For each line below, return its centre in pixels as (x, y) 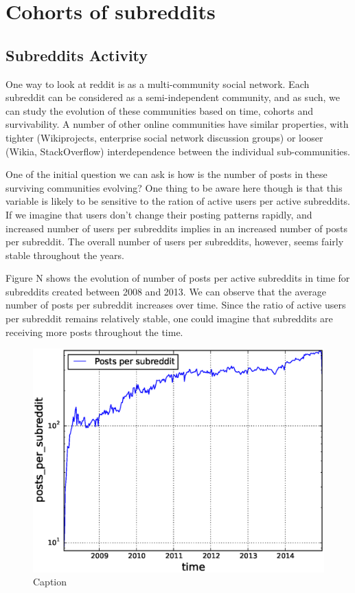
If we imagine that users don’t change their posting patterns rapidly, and (159, 214)
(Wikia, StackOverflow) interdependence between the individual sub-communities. (178, 151)
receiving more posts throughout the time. (94, 332)
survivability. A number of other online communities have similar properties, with (177, 124)
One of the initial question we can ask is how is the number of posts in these (167, 174)
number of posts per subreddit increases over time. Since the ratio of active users (176, 305)
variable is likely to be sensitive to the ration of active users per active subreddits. (178, 201)
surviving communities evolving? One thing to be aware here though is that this (174, 187)
